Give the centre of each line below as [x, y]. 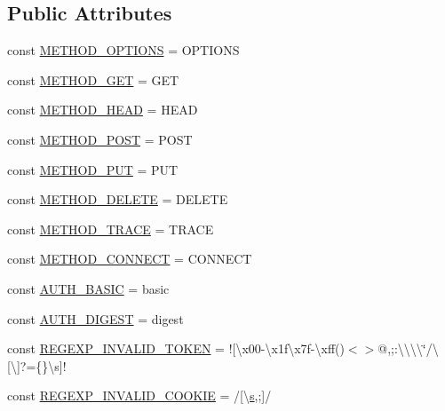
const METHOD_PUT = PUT [93, 169]
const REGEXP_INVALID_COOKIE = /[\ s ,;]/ [139, 395]
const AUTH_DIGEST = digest [95, 318]
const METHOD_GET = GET [93, 79]
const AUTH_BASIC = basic [88, 288]
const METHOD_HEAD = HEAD [103, 110]
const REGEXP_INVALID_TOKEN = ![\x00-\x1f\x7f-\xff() [176, 348]
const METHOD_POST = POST [100, 139]
